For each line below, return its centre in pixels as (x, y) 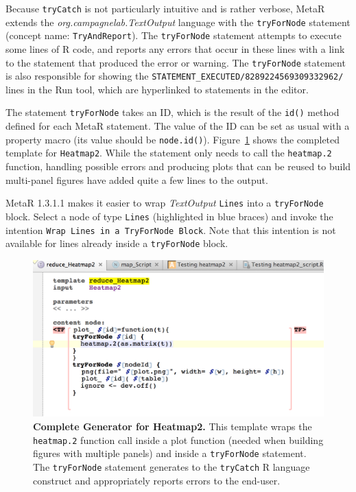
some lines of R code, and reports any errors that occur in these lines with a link (175, 48)
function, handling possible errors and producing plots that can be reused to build (178, 166)
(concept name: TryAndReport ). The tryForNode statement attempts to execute (174, 35)
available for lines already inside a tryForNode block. (117, 243)
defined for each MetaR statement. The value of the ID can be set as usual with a (178, 126)
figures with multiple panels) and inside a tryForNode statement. (170, 453)
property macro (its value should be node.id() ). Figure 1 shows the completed (173, 139)
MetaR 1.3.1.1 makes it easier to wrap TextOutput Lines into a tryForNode (165, 203)
